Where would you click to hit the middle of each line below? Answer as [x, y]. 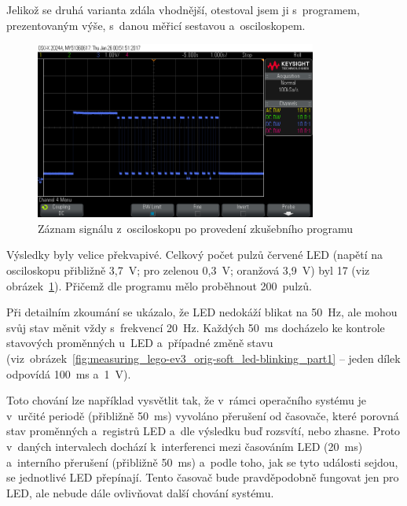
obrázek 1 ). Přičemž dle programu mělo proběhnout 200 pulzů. [159, 285]
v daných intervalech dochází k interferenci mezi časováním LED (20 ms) [185, 446]
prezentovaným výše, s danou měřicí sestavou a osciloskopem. [156, 25]
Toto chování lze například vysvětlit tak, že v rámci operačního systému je [187, 400]
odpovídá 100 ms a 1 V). [69, 373]
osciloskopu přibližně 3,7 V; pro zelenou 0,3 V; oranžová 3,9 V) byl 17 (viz [188, 270]
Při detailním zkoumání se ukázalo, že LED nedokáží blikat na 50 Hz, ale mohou [202, 312]
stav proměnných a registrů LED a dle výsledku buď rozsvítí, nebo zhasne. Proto [203, 431]
